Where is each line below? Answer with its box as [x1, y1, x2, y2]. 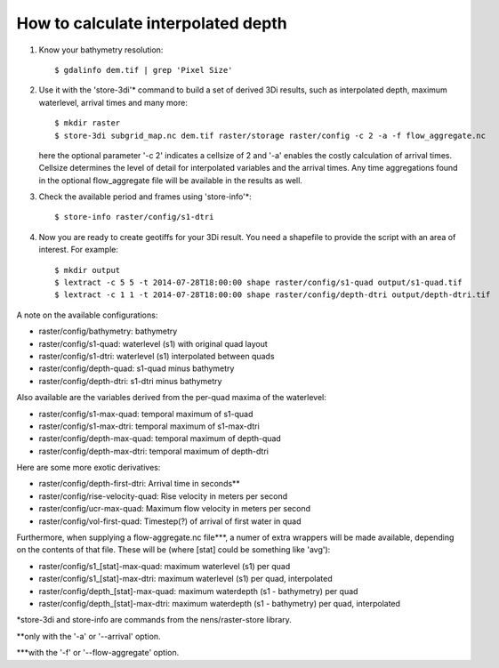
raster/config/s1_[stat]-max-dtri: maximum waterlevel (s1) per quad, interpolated [38, 574, 333, 584]
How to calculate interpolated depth [16, 13, 288, 33]
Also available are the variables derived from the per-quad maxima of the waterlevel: [16, 392, 326, 403]
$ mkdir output [54, 265, 121, 275]
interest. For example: [38, 245, 119, 255]
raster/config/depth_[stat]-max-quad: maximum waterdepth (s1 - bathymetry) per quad [38, 585, 358, 596]
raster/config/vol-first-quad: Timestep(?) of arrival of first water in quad [38, 516, 302, 527]
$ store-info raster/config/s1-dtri [54, 212, 214, 222]
